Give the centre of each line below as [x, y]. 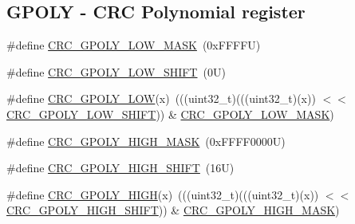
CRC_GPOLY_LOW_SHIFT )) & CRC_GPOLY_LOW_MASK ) [170, 114]
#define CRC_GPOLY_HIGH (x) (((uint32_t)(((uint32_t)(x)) [163, 194]
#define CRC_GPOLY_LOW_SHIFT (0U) [116, 71]
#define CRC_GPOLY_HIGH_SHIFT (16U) [120, 168]
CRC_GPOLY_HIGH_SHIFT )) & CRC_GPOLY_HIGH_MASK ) [173, 210]
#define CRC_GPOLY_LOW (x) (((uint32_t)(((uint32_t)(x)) [161, 98]
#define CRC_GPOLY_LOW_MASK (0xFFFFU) [134, 45]
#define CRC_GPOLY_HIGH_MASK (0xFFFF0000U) [146, 141]
